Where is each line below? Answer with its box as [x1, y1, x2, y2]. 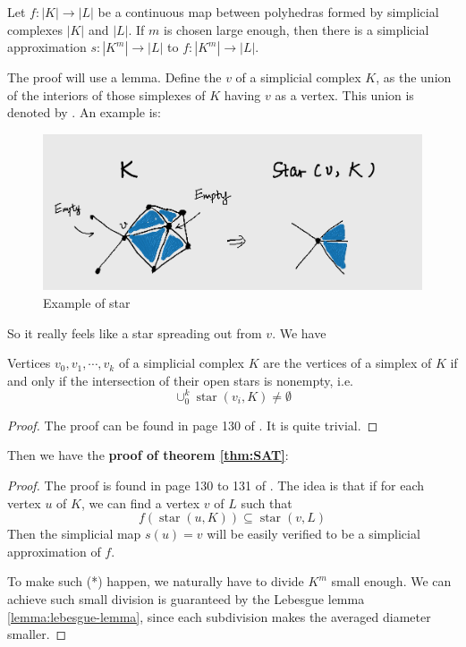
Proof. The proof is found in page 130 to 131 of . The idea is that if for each [7, 476, 425, 495]
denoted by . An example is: [7, 103, 161, 122]
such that [241, 493, 292, 512]
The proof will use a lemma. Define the [7, 68, 222, 87]
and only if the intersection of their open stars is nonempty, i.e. [7, 370, 354, 389]
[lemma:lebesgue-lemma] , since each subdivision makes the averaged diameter [7, 607, 431, 626]
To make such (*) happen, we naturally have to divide [7, 572, 304, 591]
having [224, 85, 261, 104]
